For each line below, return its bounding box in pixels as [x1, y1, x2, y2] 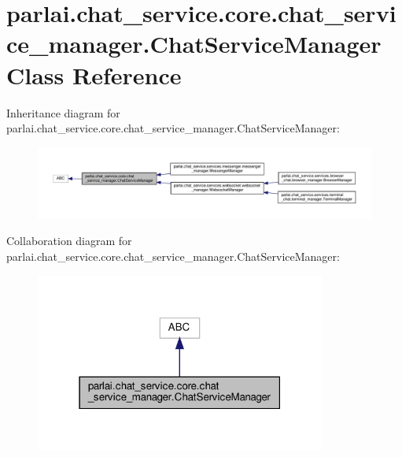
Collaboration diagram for [6, 232, 132, 249]
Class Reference [6, 58, 182, 91]
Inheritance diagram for [6, 104, 120, 121]
